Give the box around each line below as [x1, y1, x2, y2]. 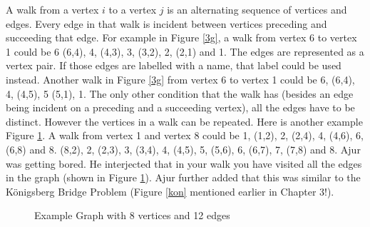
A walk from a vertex [6, 2, 99, 16]
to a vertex [108, 2, 157, 16]
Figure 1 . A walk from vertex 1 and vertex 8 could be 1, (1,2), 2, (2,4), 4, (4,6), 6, [6, 128, 364, 143]
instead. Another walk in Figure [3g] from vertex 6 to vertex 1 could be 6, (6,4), [6, 71, 355, 86]
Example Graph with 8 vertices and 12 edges [34, 208, 230, 223]
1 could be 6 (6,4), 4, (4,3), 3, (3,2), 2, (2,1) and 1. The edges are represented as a [6, 44, 364, 59]
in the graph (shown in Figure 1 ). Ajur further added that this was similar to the [6, 170, 361, 185]
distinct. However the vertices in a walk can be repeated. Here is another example [6, 113, 363, 128]
